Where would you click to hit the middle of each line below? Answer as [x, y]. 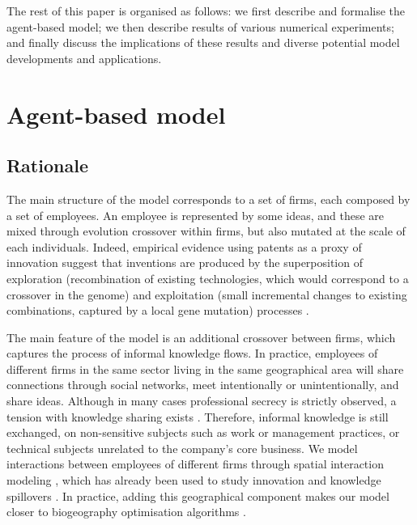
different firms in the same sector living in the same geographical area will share [205, 368]
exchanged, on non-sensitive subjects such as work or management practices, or [203, 432]
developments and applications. [84, 58]
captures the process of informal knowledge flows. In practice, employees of [192, 353]
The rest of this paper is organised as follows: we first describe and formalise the [206, 11]
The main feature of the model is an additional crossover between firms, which [201, 337]
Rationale [47, 165]
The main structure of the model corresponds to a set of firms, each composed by [208, 199]
